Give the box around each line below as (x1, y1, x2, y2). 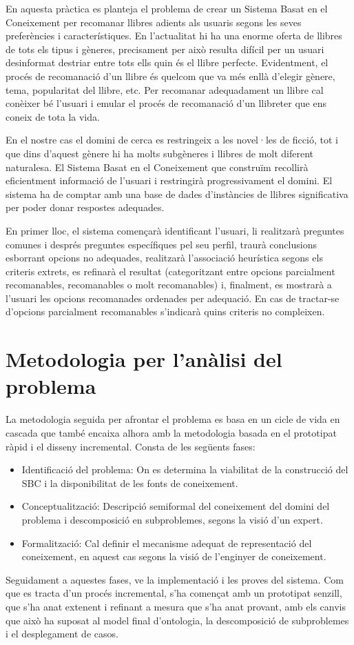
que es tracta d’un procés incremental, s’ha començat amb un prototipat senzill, (6, 586, 342, 600)
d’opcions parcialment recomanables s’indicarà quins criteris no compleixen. (6, 304, 325, 319)
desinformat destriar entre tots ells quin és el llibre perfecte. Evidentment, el (6, 55, 329, 70)
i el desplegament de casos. (6, 626, 118, 641)
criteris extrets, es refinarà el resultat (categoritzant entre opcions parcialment (6, 264, 335, 278)
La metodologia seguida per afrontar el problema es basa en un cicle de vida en (6, 412, 340, 426)
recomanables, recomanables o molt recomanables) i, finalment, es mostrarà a (6, 277, 332, 292)
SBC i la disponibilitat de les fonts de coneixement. (21, 475, 238, 490)
